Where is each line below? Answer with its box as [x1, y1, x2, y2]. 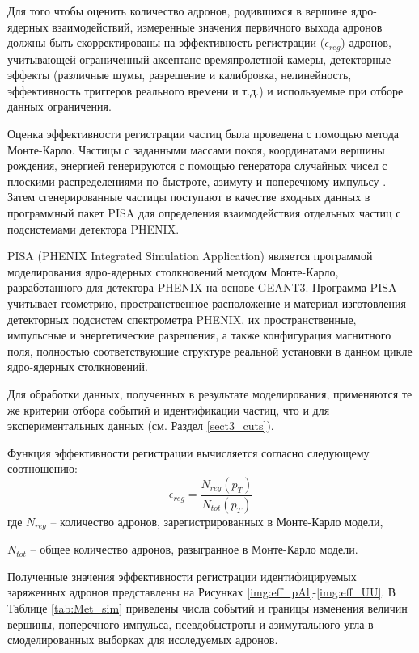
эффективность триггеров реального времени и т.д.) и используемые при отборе [7, 82, 404, 99]
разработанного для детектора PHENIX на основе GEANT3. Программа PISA [7, 279, 397, 296]
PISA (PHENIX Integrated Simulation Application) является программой [7, 247, 373, 264]
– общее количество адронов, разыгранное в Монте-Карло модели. [30, 541, 358, 558]
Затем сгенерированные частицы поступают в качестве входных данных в [7, 188, 370, 205]
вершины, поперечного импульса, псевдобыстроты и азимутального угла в [7, 615, 374, 632]
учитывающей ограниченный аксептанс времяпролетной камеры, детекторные [7, 50, 391, 67]
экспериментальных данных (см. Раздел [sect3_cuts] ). [7, 417, 274, 434]
